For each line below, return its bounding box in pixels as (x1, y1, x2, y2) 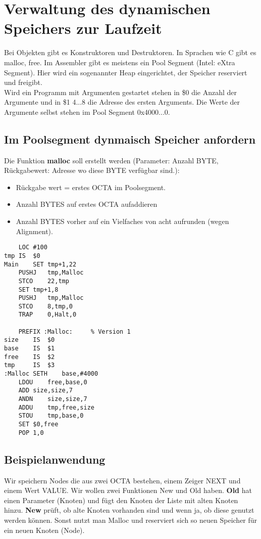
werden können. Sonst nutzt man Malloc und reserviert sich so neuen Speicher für (4, 514, 257, 525)
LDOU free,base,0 (18, 378, 87, 386)
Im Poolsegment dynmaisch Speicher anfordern (4, 131, 256, 147)
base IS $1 (4, 345, 55, 352)
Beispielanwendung (4, 451, 106, 467)
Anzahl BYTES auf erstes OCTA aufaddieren (16, 199, 158, 209)
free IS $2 (4, 353, 55, 361)
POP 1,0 (18, 429, 44, 436)
